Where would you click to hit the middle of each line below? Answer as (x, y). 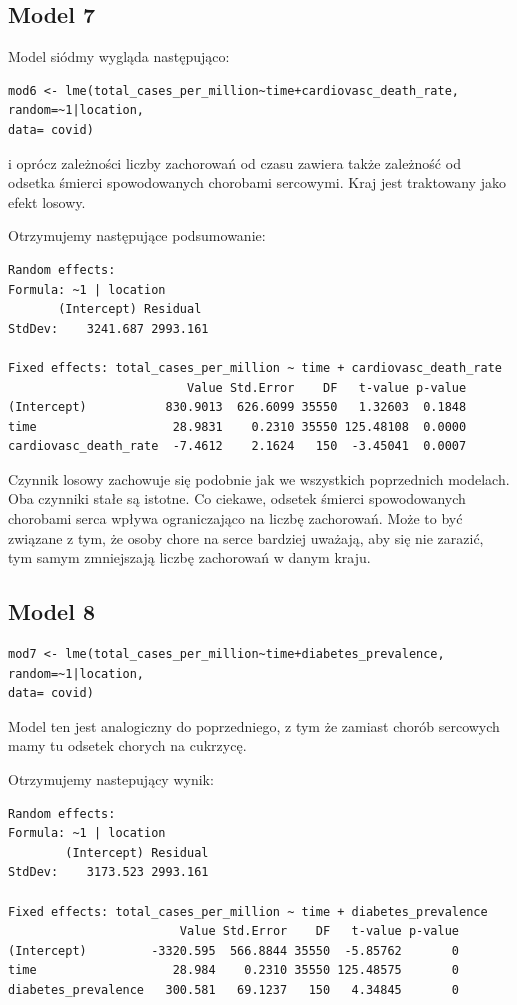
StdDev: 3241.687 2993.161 (108, 328)
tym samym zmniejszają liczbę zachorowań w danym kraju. (189, 557)
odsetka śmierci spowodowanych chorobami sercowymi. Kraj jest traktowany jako (257, 182)
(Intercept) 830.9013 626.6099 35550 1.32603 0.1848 (237, 407)
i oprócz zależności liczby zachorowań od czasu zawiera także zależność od (234, 162)
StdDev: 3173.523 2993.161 (108, 872)
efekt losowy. (47, 201)
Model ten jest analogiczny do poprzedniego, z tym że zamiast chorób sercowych (254, 725)
